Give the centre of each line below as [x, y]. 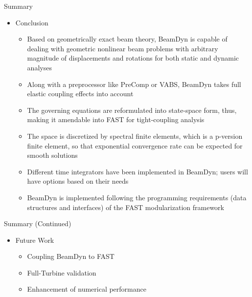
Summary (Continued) [38, 223]
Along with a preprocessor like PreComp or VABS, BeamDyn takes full [134, 84]
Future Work [35, 240]
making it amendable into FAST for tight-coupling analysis [116, 119]
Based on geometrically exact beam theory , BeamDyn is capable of [127, 39]
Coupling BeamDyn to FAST [71, 256]
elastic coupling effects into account [80, 94]
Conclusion [32, 22]
